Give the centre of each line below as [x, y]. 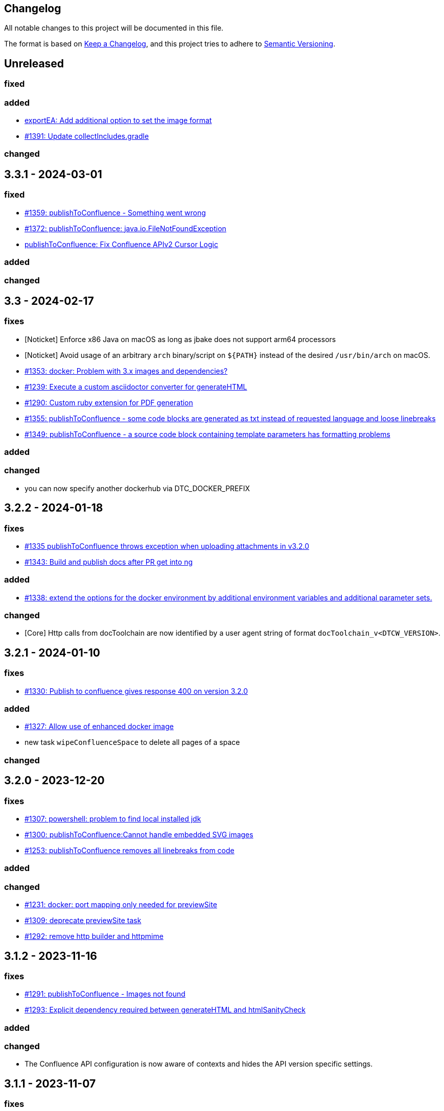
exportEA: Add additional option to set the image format [118, 120]
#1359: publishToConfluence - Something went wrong [115, 212]
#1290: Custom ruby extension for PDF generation [109, 402]
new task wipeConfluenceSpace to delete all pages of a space [132, 742]
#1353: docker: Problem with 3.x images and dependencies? [126, 371]
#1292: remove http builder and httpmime [94, 936]
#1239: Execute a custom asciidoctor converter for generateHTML [136, 387]
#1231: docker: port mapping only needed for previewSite [121, 905]
